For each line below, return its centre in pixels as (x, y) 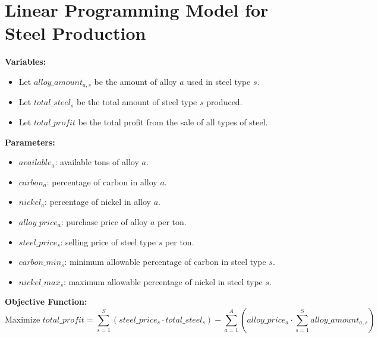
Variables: (26, 61)
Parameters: (30, 142)
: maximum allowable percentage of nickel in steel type (163, 281)
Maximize (23, 320)
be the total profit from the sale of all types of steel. (173, 121)
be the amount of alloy (136, 81)
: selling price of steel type (108, 241)
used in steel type (219, 81)
